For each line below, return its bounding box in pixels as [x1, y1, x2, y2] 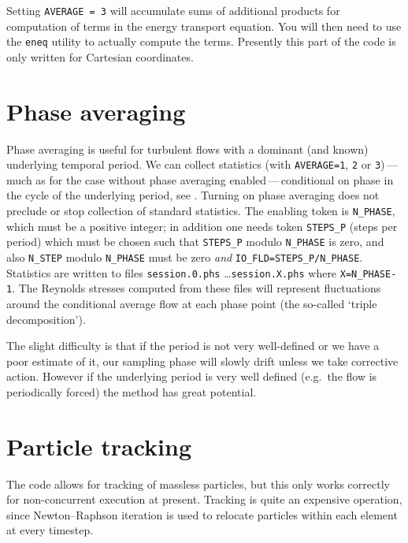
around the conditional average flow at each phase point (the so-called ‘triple [6, 296, 377, 311]
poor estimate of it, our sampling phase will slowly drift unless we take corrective [6, 352, 399, 369]
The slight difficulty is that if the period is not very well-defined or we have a [6, 337, 380, 354]
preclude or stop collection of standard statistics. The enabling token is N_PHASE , [6, 203, 395, 219]
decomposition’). [6, 311, 86, 327]
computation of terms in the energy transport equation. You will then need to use [6, 17, 402, 34]
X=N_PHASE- [339, 268, 397, 280]
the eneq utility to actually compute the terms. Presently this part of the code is [6, 33, 396, 50]
